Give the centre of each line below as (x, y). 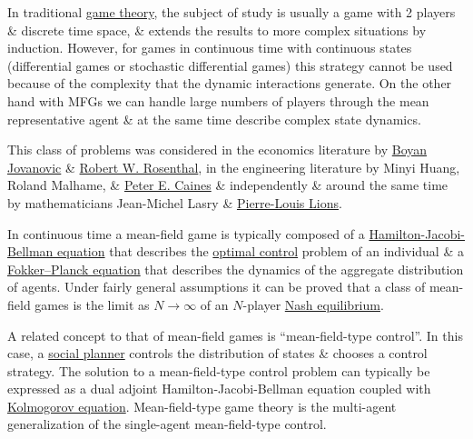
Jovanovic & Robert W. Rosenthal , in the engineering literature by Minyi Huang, (234, 167)
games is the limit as (92, 304)
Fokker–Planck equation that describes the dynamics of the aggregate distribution (236, 269)
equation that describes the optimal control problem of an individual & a (261, 251)
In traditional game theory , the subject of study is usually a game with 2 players (232, 12)
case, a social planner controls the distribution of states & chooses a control (217, 353)
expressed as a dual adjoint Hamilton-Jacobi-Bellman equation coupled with (219, 389)
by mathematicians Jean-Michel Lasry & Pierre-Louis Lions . (175, 202)
